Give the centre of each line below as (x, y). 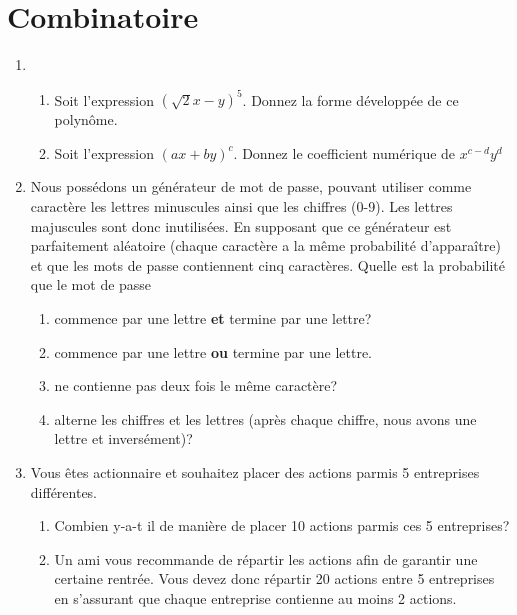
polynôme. (86, 119)
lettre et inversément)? (123, 438)
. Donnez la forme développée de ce (350, 99)
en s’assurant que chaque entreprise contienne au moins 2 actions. (255, 597)
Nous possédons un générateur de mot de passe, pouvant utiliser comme (251, 186)
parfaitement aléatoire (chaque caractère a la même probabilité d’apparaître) (265, 245)
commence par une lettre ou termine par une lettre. (213, 351)
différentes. (64, 491)
